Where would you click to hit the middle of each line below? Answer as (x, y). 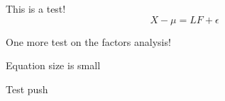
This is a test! (36, 8)
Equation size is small (53, 65)
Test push (27, 89)
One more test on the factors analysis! (88, 41)
